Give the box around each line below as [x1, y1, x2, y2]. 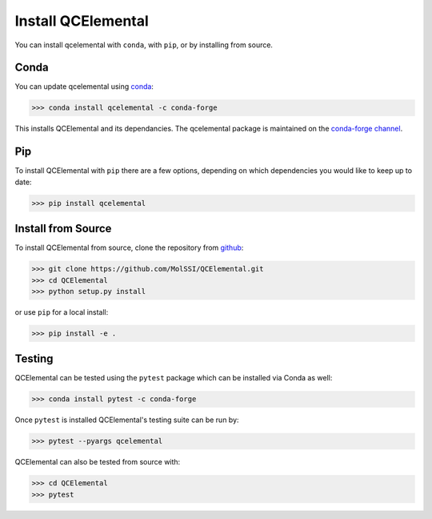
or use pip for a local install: [14, 307, 109, 316]
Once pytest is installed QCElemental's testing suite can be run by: [14, 415, 239, 424]
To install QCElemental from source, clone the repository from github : [14, 243, 244, 252]
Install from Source [14, 222, 112, 235]
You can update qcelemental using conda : [14, 82, 154, 91]
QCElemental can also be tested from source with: [14, 457, 181, 467]
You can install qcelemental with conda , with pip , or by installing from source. [14, 40, 274, 50]
